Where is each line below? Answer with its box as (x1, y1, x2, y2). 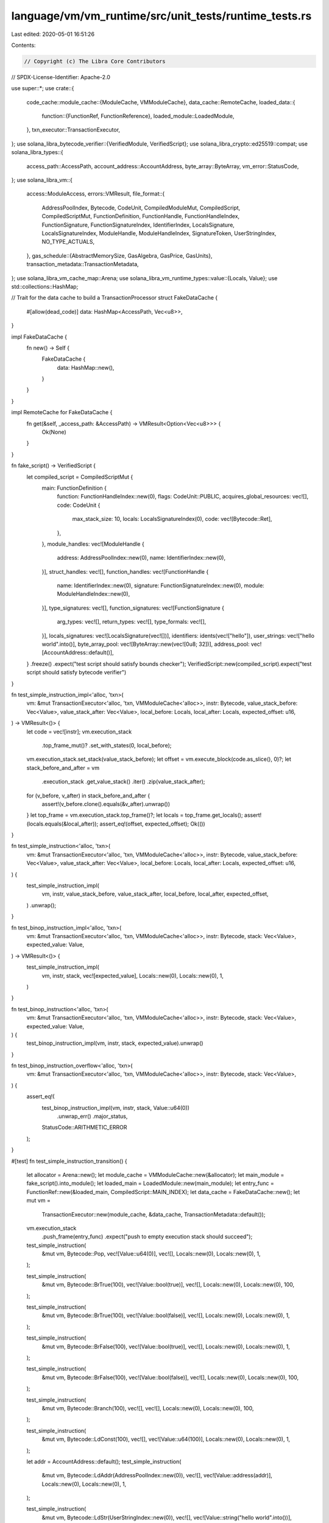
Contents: (11, 41, 36, 49)
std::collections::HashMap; (11, 283, 79, 290)
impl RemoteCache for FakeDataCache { (11, 409, 113, 416)
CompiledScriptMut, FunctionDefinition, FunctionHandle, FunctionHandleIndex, (41, 213, 240, 220)
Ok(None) (41, 428, 66, 436)
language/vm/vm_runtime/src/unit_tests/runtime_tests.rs (11, 9, 312, 23)
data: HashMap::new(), (57, 364, 115, 371)
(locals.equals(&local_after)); (26, 820, 99, 827)
